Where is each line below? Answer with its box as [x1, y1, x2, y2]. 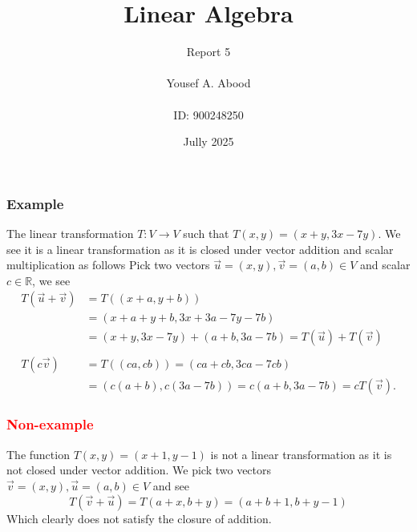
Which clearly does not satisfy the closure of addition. [6, 510, 272, 526]
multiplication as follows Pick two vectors [6, 256, 210, 273]
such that [183, 224, 229, 241]
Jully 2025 [183, 133, 234, 150]
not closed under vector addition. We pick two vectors [6, 461, 272, 478]
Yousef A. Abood [166, 75, 251, 91]
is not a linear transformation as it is [210, 445, 392, 462]
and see [152, 477, 189, 494]
